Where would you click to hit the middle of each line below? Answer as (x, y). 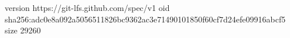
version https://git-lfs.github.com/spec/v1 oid (87, 7)
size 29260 (23, 30)
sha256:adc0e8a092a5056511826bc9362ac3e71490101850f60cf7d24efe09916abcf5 (145, 19)
